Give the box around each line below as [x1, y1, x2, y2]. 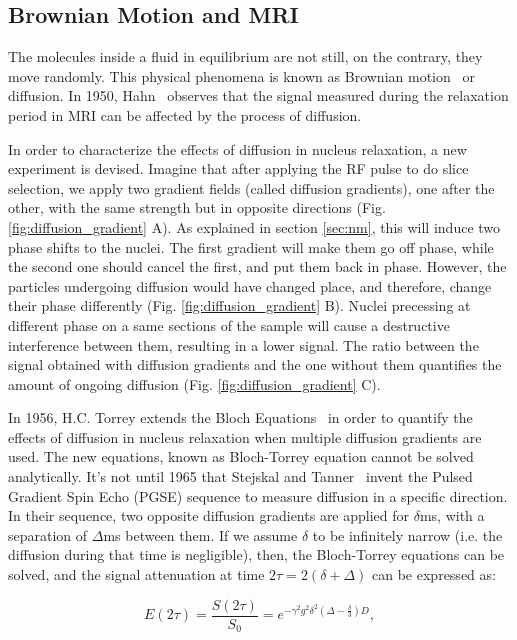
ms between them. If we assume [103, 524, 298, 545]
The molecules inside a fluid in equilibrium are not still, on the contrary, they [8, 46, 483, 67]
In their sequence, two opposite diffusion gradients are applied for [8, 505, 410, 526]
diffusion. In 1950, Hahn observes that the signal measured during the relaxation [8, 85, 509, 106]
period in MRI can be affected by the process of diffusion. [8, 104, 362, 125]
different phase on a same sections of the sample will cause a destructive [8, 314, 450, 335]
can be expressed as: [372, 564, 496, 585]
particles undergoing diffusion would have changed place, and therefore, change [8, 275, 492, 296]
